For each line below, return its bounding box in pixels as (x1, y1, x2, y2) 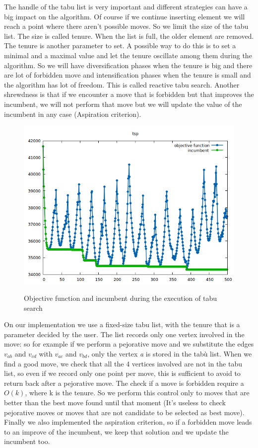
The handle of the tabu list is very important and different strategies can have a (4, 1, 248, 11)
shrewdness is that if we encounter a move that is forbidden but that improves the (4, 89, 254, 99)
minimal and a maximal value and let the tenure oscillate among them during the (4, 50, 252, 60)
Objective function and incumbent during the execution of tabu (24, 293, 217, 303)
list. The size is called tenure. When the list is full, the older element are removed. (4, 30, 254, 41)
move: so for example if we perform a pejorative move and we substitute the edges (4, 339, 254, 349)
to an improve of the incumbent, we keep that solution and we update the (4, 426, 229, 437)
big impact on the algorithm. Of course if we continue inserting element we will (4, 11, 245, 21)
